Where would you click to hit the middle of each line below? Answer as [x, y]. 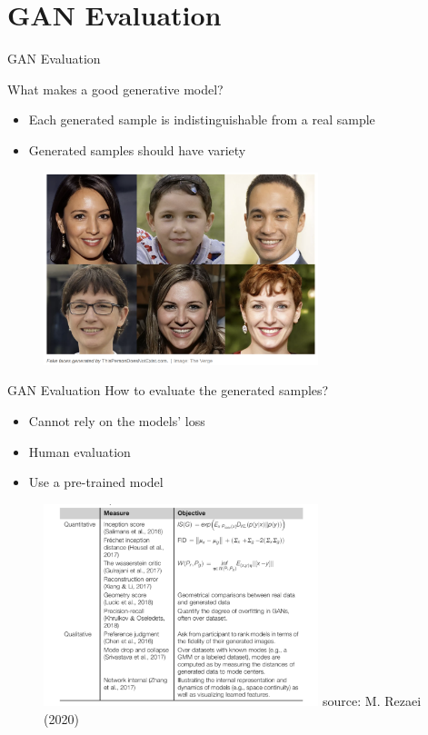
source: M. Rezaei [372, 701]
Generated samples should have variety [137, 149]
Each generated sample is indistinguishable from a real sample [202, 119]
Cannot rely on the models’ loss [117, 420]
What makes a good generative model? [115, 89]
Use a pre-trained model [96, 482]
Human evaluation [80, 451]
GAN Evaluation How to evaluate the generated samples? [168, 390]
